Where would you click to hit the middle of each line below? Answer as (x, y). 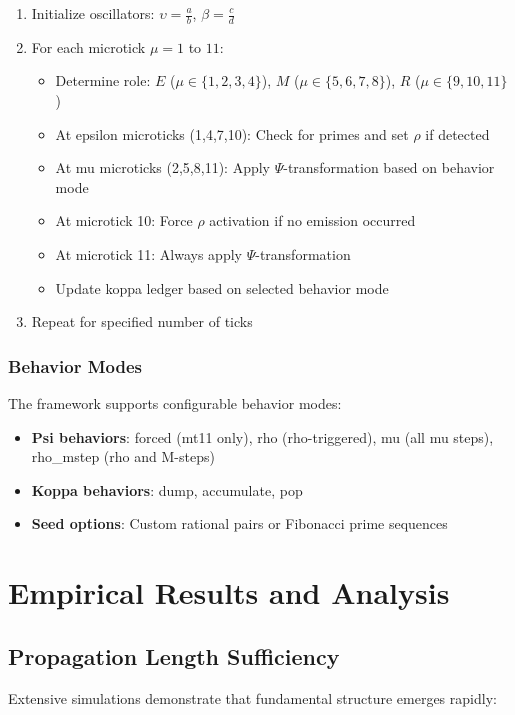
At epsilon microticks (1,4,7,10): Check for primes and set (232, 133)
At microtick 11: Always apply (148, 253)
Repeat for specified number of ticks (142, 321)
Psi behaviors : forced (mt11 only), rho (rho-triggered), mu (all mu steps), (262, 436)
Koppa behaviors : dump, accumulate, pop (167, 489)
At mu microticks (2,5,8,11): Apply (162, 167)
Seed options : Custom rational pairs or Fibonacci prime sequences (239, 523)
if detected (457, 133)
